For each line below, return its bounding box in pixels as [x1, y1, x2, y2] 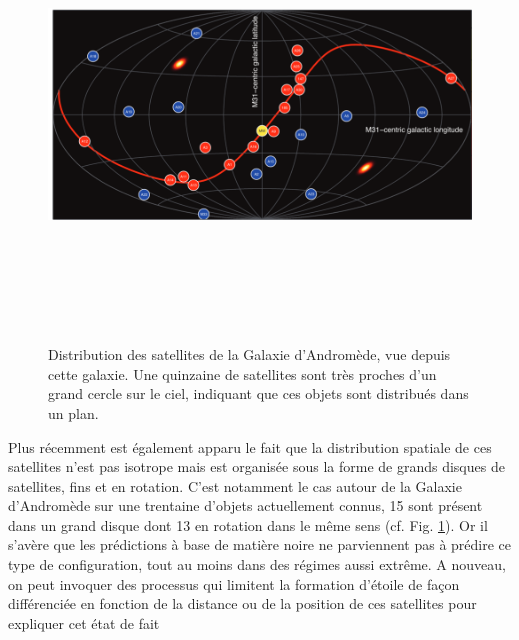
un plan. [48, 402, 99, 423]
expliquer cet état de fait [8, 612, 160, 633]
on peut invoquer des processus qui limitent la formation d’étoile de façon [8, 573, 460, 594]
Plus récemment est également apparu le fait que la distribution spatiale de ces [8, 436, 492, 457]
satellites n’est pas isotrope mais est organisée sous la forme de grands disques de [8, 456, 505, 477]
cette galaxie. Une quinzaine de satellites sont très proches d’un [48, 363, 437, 384]
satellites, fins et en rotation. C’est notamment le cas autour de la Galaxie [8, 475, 462, 496]
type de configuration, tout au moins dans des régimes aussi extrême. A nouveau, [8, 554, 506, 575]
